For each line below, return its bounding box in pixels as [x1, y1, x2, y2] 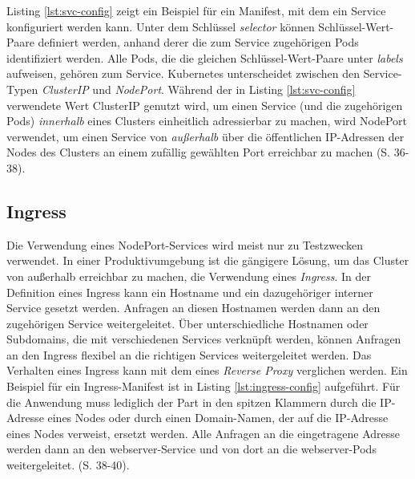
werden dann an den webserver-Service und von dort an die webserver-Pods [6, 440, 377, 457]
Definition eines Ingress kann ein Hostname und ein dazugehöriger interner [6, 283, 373, 300]
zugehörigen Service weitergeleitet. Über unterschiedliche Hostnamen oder [6, 315, 369, 331]
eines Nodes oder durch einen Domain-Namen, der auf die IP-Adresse [47, 409, 389, 426]
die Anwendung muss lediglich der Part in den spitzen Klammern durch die [6, 393, 377, 410]
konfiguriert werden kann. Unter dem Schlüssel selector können [6, 18, 315, 35]
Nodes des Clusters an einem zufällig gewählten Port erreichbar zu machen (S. [6, 144, 390, 160]
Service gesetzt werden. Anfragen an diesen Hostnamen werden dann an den [6, 299, 381, 316]
